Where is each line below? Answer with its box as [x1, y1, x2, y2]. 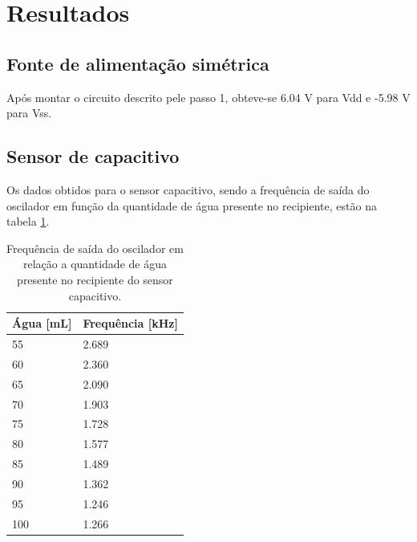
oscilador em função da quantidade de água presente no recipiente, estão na [6, 197, 377, 214]
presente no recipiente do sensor [17, 271, 173, 287]
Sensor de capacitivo [6, 144, 180, 169]
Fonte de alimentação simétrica [6, 51, 269, 75]
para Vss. [6, 104, 52, 121]
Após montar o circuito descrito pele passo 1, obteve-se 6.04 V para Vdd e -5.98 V [6, 88, 411, 105]
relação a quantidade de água [23, 255, 167, 272]
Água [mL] [12, 315, 72, 332]
